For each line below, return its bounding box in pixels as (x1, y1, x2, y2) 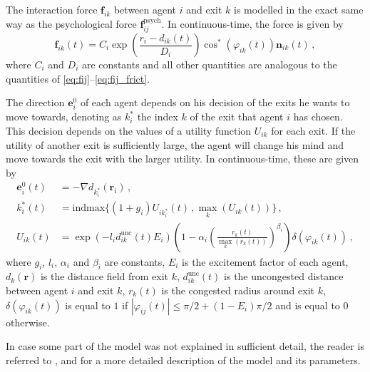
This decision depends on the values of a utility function (6, 123, 252, 138)
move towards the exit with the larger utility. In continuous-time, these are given (6, 151, 359, 166)
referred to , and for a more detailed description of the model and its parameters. (6, 352, 361, 367)
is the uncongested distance (224, 269, 344, 284)
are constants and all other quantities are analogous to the (82, 57, 337, 72)
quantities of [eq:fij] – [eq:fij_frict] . (6, 71, 150, 86)
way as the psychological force (6, 16, 137, 31)
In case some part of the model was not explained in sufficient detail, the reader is (6, 339, 364, 353)
